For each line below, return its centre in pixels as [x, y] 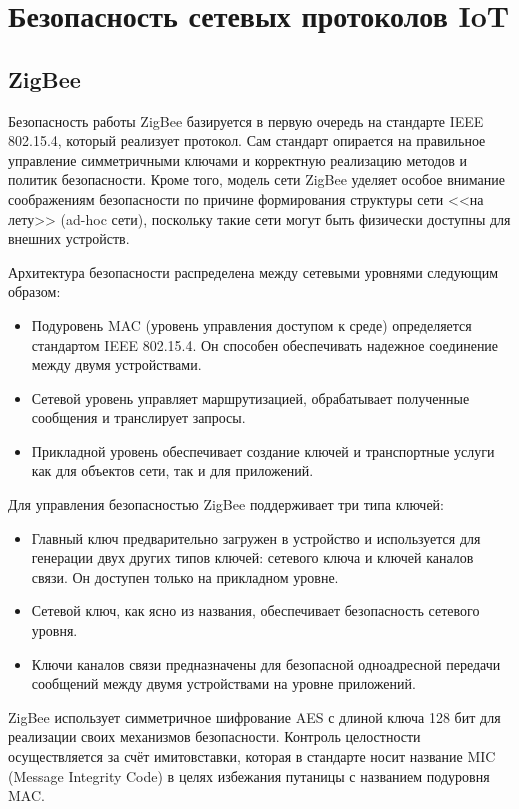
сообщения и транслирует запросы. [138, 417]
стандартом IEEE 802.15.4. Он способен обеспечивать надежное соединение [265, 344]
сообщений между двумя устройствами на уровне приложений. [223, 683]
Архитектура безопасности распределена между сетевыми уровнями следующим [253, 271]
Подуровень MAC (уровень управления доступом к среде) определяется [251, 324]
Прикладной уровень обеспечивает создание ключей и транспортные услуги [263, 450]
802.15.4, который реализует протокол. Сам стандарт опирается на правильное [247, 140]
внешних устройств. [69, 238]
